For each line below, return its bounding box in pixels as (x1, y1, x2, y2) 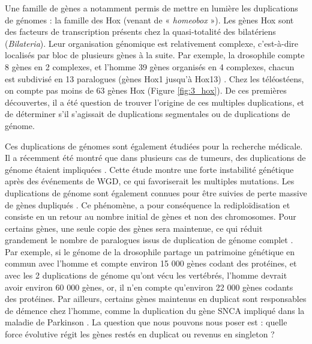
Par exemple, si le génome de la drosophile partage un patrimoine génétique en (5, 245, 295, 258)
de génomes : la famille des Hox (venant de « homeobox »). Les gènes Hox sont (5, 13, 294, 26)
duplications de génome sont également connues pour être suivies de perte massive (5, 186, 307, 199)
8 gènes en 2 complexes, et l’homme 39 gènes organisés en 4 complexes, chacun (5, 60, 295, 73)
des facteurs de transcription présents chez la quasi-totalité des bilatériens (5, 25, 276, 38)
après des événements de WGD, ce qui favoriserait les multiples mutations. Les (5, 175, 295, 187)
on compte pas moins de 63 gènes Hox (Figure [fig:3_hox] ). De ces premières (5, 84, 287, 97)
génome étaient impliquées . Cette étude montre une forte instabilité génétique (5, 163, 294, 175)
